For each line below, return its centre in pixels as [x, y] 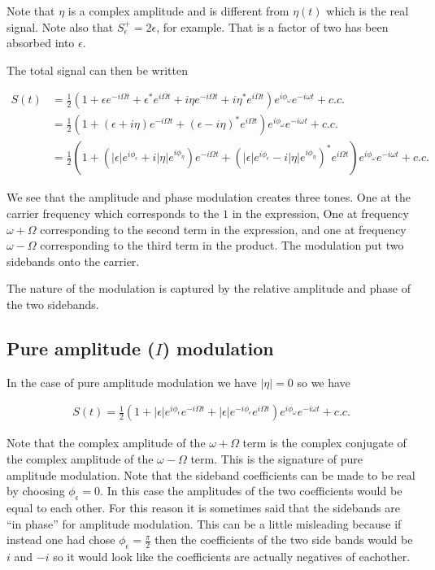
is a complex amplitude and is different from [178, 11]
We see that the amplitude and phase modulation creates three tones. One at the [209, 197]
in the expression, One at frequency [320, 213]
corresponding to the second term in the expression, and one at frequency [223, 229]
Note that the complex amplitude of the [106, 443]
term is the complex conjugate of [324, 443]
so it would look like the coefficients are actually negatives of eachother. [232, 557]
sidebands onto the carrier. [73, 261]
